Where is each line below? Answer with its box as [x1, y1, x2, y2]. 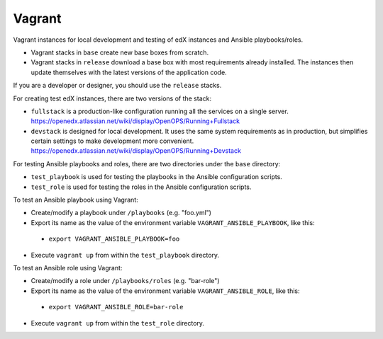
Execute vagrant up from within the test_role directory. [30, 318, 205, 327]
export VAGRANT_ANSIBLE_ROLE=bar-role [48, 303, 184, 311]
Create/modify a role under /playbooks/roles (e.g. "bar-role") [30, 277, 220, 285]
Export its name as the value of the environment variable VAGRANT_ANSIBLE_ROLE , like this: [30, 287, 301, 295]
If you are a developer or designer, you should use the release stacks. [13, 81, 222, 90]
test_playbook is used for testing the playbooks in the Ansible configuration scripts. [30, 173, 283, 181]
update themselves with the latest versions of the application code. [30, 68, 227, 76]
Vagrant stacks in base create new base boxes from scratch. [30, 48, 209, 57]
